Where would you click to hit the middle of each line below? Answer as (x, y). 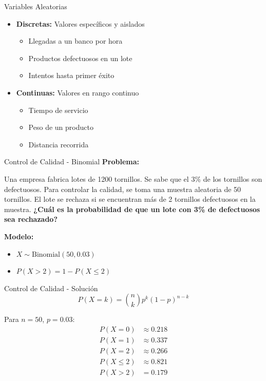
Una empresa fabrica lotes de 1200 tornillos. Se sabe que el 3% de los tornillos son (133, 178)
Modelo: (19, 236)
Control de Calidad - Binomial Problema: (72, 161)
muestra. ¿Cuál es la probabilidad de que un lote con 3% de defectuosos (132, 209)
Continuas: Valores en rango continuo (78, 92)
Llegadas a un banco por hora (75, 41)
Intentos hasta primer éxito (71, 75)
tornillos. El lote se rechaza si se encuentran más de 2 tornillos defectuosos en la (130, 199)
